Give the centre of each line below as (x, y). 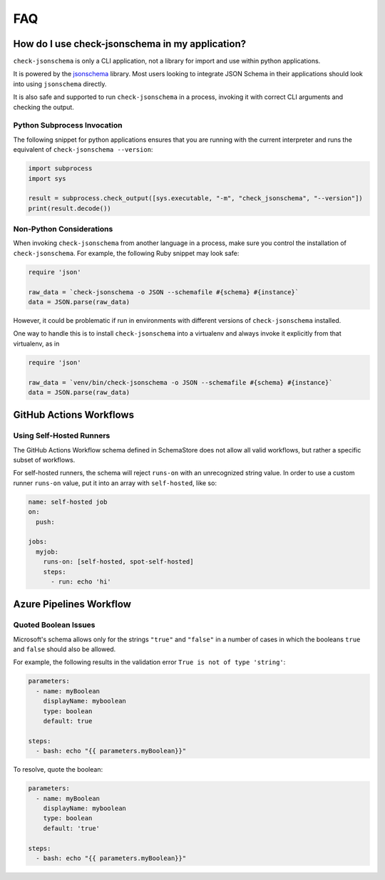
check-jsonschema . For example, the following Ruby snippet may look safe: (126, 253)
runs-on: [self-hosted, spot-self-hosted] (118, 562)
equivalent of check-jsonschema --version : (83, 150)
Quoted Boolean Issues (54, 625)
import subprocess (60, 169)
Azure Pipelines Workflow (72, 605)
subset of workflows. (44, 460)
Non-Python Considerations (63, 229)
